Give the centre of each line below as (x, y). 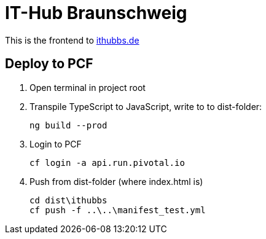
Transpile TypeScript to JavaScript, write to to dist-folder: (146, 106)
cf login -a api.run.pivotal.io (107, 163)
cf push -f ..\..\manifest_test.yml (118, 210)
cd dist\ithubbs (68, 200)
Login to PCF (56, 144)
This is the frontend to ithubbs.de (72, 40)
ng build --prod (68, 125)
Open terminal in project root (88, 87)
